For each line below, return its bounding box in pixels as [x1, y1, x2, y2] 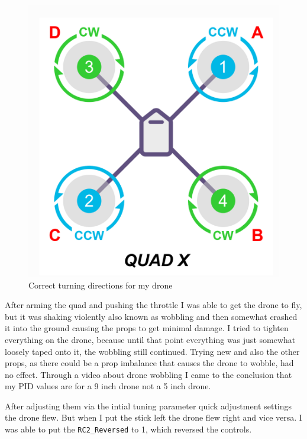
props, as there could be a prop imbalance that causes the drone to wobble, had [5, 357, 294, 369]
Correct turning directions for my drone [28, 278, 173, 291]
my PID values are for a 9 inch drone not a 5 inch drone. [5, 380, 211, 392]
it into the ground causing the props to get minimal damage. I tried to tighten [5, 322, 289, 334]
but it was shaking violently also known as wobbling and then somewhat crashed [5, 310, 298, 322]
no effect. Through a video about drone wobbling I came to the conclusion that [5, 368, 292, 380]
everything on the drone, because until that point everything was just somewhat [5, 333, 296, 345]
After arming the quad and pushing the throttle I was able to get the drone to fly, [5, 299, 302, 311]
